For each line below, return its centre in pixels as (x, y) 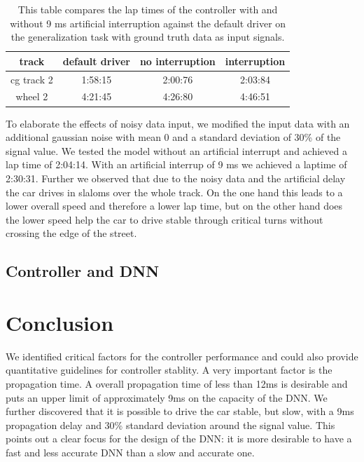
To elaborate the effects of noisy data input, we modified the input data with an (178, 123)
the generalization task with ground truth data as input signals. (148, 37)
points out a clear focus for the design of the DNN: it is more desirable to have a (179, 439)
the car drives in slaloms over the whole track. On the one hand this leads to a (174, 192)
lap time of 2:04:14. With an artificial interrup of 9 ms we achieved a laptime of (176, 164)
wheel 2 (32, 96)
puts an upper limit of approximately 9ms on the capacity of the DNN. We (167, 397)
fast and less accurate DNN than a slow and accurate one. (130, 452)
